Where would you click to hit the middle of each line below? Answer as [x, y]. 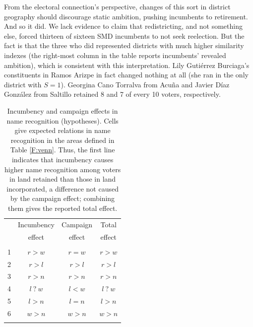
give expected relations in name [63, 130]
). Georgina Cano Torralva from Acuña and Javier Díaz [145, 84]
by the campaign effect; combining [63, 198]
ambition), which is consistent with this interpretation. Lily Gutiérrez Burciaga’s [127, 65]
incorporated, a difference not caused [63, 188]
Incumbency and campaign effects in [63, 110]
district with [23, 84]
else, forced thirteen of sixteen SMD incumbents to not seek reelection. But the [124, 35]
